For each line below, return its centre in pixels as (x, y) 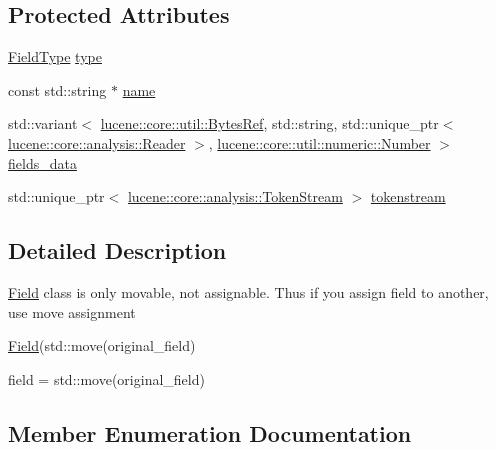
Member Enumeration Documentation (210, 432)
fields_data (42, 162)
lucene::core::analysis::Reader (97, 142)
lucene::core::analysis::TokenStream (235, 196)
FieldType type (55, 56)
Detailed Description (117, 250)
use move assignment (72, 311)
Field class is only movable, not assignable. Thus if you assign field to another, (248, 291)
